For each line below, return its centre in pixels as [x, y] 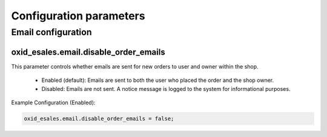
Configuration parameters [78, 16]
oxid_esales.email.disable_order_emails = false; [99, 119]
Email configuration [51, 32]
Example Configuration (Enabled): [53, 102]
